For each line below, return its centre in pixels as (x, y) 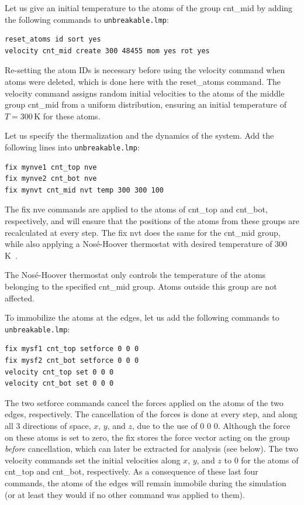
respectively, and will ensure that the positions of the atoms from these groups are (152, 221)
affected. (20, 298)
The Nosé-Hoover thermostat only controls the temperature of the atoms (135, 275)
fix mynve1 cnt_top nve (51, 167)
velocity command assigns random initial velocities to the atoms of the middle (145, 93)
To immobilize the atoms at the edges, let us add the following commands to (142, 317)
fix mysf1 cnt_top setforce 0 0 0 (72, 349)
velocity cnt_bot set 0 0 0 (59, 384)
